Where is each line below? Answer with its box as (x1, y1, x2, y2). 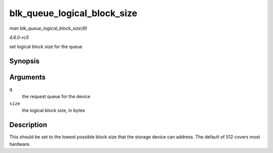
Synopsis (9, 57, 40, 66)
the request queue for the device (22, 93, 90, 99)
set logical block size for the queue (9, 43, 83, 50)
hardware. (9, 141, 31, 147)
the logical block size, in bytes (22, 108, 85, 114)
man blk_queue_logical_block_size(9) (9, 25, 87, 31)
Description (9, 121, 48, 129)
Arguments (9, 73, 46, 82)
